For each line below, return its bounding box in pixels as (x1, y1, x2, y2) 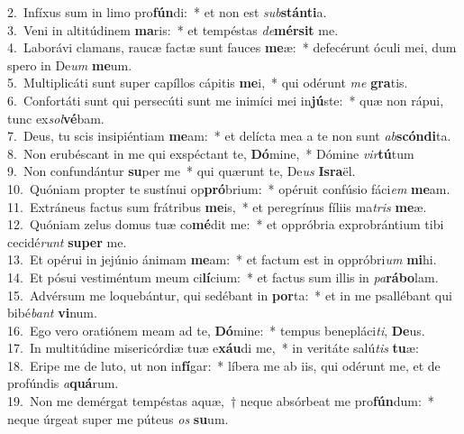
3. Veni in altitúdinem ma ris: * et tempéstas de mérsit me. (7, 20, 339, 39)
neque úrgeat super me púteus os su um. (7, 409, 229, 428)
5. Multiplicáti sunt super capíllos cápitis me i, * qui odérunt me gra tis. (7, 73, 408, 92)
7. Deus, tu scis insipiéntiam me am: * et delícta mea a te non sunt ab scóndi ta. (7, 126, 451, 145)
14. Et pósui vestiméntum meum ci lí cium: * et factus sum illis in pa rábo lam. (7, 267, 439, 286)
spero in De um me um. (7, 55, 132, 74)
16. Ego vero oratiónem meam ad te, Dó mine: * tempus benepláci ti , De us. (7, 320, 425, 339)
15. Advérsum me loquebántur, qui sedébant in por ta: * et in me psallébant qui (7, 285, 452, 304)
